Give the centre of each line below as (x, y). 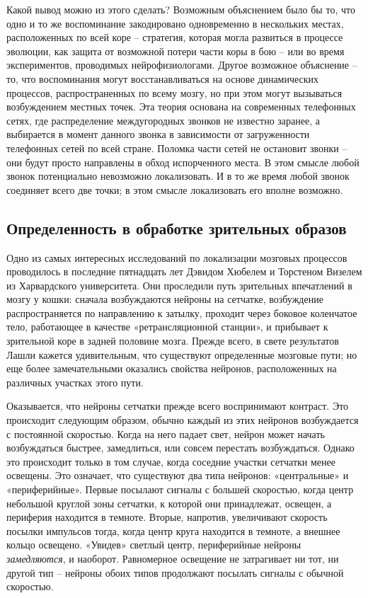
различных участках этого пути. (75, 382)
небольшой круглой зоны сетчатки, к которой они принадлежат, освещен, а (169, 503)
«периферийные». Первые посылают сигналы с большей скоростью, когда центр (180, 489)
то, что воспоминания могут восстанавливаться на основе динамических (163, 78)
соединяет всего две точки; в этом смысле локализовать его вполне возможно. (175, 189)
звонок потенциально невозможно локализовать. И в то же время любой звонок (178, 176)
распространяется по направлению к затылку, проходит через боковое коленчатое (182, 312)
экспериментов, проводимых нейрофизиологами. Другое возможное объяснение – (182, 65)
